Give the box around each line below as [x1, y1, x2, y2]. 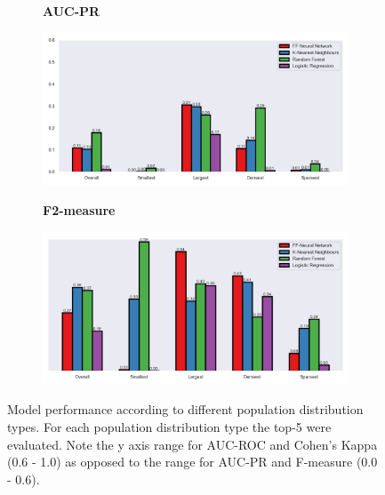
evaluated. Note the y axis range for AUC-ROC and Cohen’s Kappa [7, 435, 378, 453]
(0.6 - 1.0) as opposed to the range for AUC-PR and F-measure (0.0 [7, 452, 378, 471]
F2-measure [43, 201, 116, 220]
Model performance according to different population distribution [7, 400, 364, 419]
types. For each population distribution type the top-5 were [7, 417, 332, 435]
